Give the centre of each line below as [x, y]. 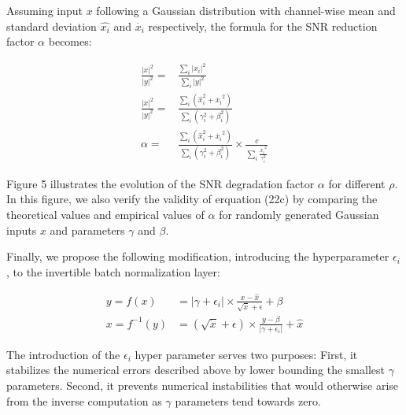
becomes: [70, 41]
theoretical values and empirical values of [105, 215]
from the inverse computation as [84, 400]
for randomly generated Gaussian [299, 215]
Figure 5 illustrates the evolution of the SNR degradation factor [161, 183]
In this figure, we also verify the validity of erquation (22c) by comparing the [192, 199]
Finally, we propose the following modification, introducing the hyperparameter [198, 256]
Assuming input [45, 10]
